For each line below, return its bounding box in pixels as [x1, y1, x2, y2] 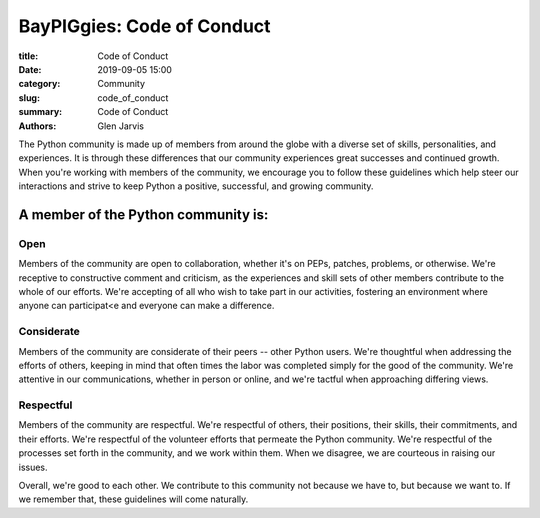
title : [18, 50, 39, 62]
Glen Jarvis [97, 120, 145, 132]
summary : [18, 106, 63, 118]
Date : [18, 63, 42, 75]
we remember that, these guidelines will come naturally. [18, 493, 249, 505]
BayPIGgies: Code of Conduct [18, 15, 271, 37]
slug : [18, 91, 40, 104]
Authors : [18, 120, 57, 132]
